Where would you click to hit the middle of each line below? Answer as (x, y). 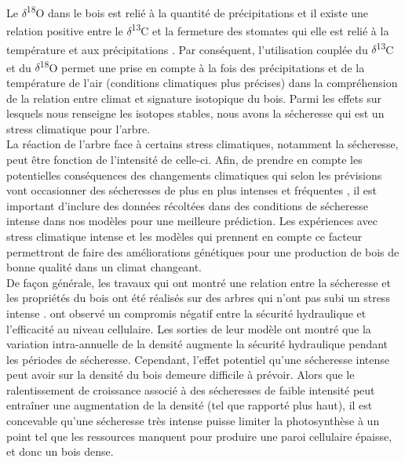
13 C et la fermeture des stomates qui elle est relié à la (260, 29)
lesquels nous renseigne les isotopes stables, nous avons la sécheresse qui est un (195, 113)
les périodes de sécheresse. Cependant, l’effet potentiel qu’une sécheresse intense (198, 359)
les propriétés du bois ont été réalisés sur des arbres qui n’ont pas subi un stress (198, 298)
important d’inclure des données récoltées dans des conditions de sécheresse (187, 205)
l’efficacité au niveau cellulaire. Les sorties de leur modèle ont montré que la (189, 328)
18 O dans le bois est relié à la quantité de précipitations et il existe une (197, 11)
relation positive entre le (65, 30)
